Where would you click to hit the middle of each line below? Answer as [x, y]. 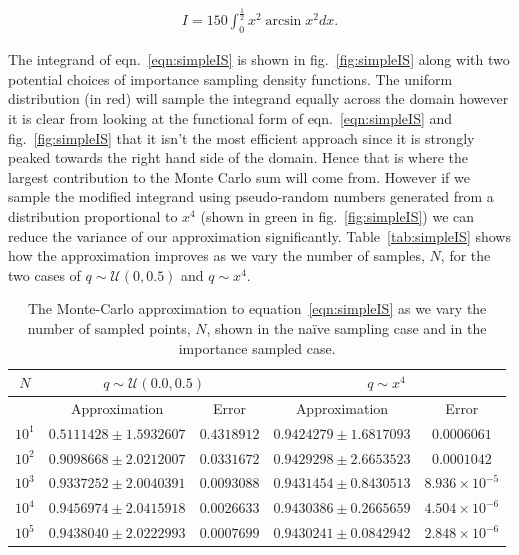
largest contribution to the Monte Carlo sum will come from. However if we [239, 176]
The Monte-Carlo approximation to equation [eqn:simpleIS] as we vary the [257, 308]
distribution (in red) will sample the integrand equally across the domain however [258, 98]
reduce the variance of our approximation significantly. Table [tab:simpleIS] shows [259, 235]
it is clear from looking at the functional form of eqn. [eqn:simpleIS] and [230, 117]
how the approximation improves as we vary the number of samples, [216, 255]
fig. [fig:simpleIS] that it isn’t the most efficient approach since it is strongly [241, 137]
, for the [465, 255]
